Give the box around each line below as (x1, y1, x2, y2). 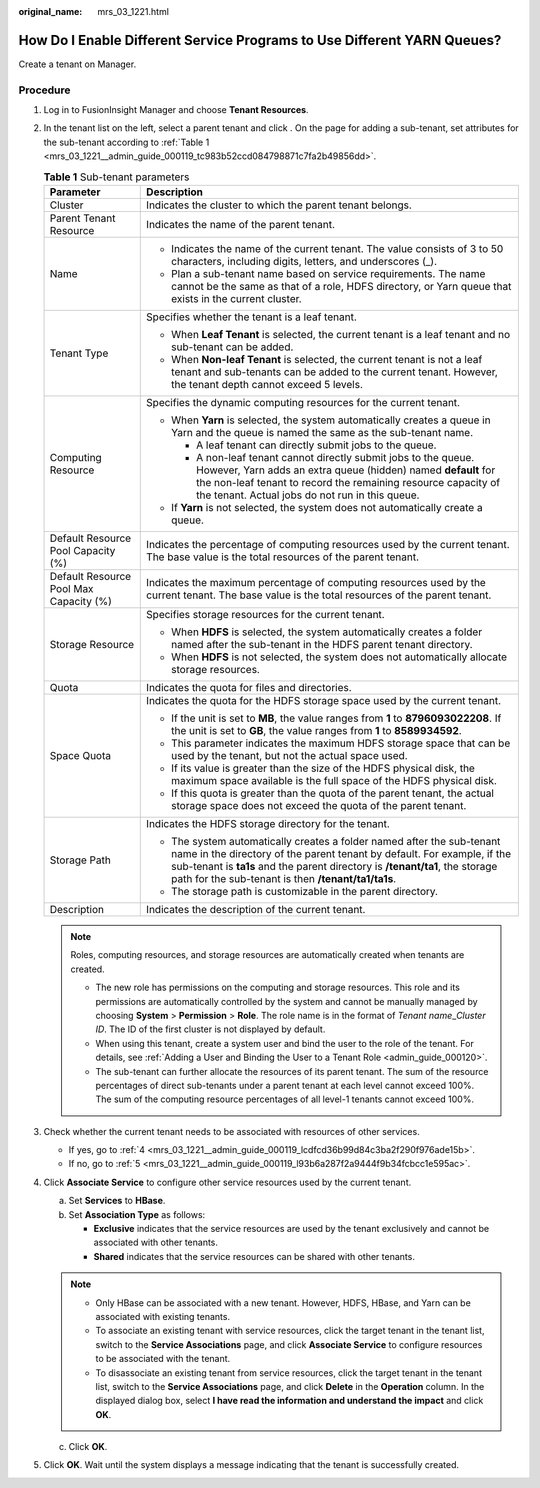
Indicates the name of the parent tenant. (146, 217, 335, 231)
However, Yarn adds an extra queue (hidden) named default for (196, 463, 496, 477)
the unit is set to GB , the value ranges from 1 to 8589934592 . (171, 723, 462, 737)
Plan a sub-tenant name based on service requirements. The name (171, 266, 486, 280)
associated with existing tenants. (95, 1310, 230, 1322)
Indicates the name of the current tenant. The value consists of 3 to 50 (171, 241, 504, 255)
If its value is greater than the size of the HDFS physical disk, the (171, 761, 475, 775)
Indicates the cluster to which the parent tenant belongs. (146, 198, 412, 212)
